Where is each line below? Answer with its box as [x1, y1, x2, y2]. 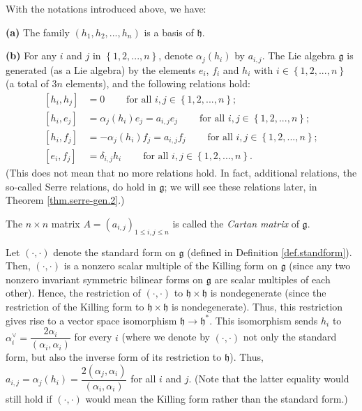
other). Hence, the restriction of [6, 285, 141, 300]
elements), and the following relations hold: [66, 76, 250, 91]
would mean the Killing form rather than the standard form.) [85, 391, 348, 405]
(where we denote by [121, 329, 210, 344]
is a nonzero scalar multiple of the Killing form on [63, 258, 278, 273]
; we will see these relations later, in [164, 179, 317, 193]
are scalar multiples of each [214, 271, 331, 286]
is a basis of [144, 24, 194, 39]
